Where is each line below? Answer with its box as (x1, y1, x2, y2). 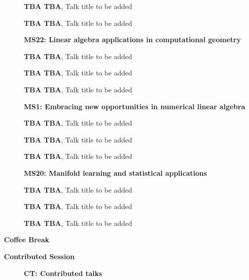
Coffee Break (4, 234, 49, 245)
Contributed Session (4, 251, 75, 261)
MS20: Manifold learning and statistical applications (24, 167, 207, 178)
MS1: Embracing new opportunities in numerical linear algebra (24, 101, 246, 111)
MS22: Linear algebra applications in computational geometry (24, 34, 241, 45)
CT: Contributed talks (24, 268, 102, 278)
